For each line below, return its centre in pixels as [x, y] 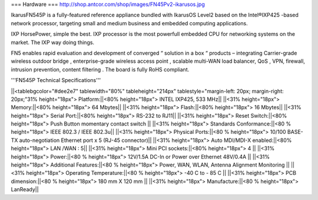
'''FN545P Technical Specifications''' [56, 80]
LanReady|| [25, 189]
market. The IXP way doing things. [52, 42]
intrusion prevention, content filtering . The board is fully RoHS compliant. [100, 69]
